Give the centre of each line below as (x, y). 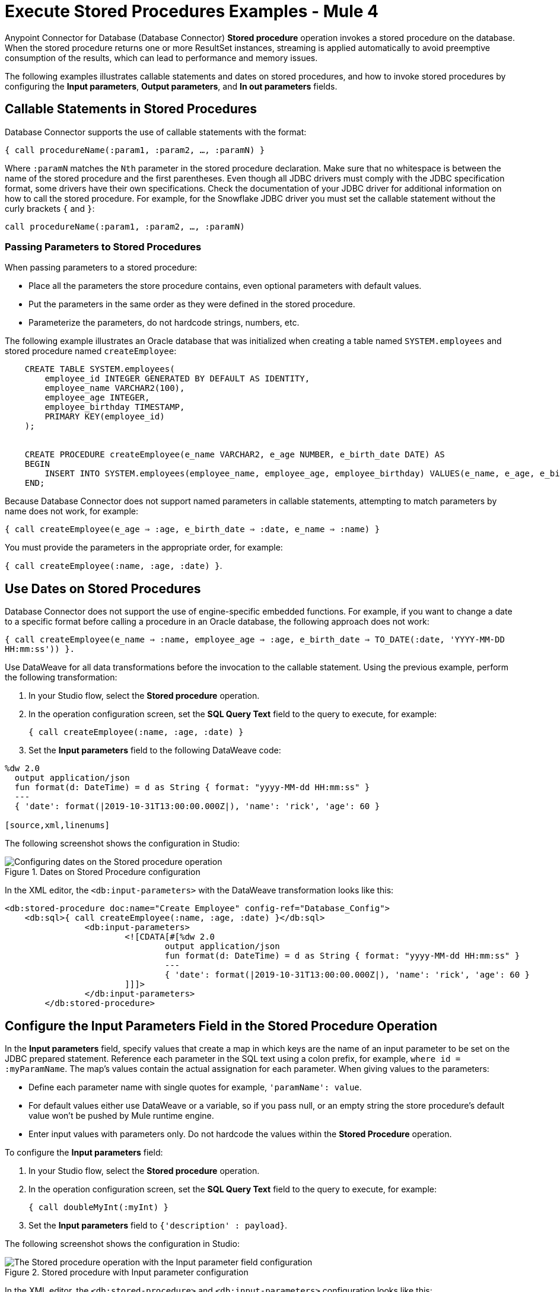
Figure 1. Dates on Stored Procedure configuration (103, 872)
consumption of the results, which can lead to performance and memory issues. (161, 58)
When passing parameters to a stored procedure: (101, 268)
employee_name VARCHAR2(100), (115, 388)
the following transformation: (61, 677)
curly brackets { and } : (50, 208)
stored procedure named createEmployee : (91, 351)
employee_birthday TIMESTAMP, (115, 407)
